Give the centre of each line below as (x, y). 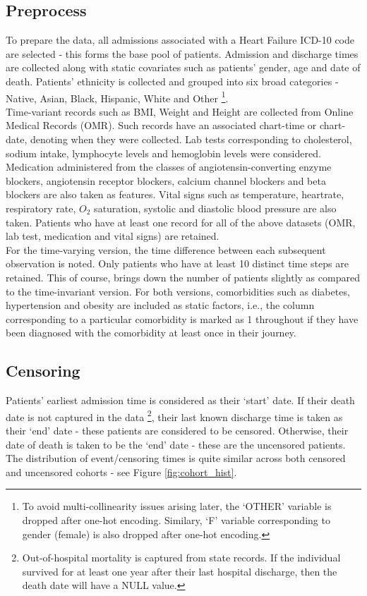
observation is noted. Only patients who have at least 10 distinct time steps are (177, 263)
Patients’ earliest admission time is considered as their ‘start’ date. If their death (180, 400)
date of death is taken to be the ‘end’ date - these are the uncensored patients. (176, 444)
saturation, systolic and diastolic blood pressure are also (215, 208)
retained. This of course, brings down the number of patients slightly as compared (183, 277)
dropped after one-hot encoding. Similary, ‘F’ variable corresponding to (176, 519)
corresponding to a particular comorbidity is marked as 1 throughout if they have (182, 318)
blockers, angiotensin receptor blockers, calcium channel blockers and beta (166, 180)
